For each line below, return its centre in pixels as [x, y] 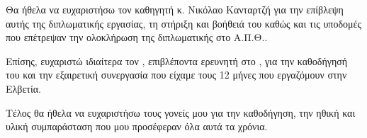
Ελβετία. [23, 88]
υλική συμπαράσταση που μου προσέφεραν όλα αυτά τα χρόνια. [137, 126]
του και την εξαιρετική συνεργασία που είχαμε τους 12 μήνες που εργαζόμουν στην [176, 75]
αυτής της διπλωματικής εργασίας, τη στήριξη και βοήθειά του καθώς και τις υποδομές [183, 23]
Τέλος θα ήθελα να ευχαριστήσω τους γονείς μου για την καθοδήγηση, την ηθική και [181, 112]
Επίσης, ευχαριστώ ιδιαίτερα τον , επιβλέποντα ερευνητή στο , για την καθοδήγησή [177, 61]
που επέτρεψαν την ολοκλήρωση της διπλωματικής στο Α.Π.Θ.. [137, 37]
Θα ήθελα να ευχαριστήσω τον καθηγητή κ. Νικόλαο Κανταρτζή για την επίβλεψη [175, 9]
